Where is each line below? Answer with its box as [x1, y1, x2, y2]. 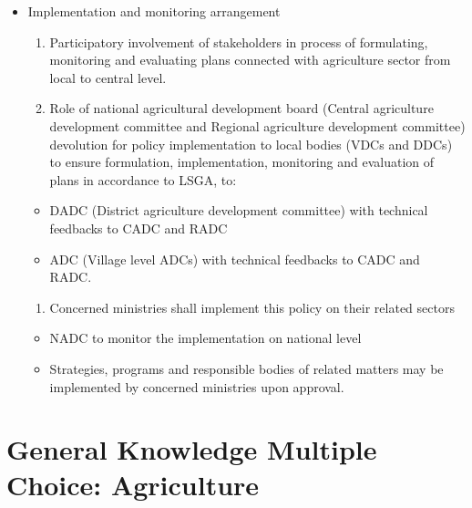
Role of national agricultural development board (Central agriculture [49, 98, 434, 118]
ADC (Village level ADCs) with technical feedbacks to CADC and [49, 249, 420, 268]
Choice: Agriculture [6, 466, 260, 503]
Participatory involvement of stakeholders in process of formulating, [49, 32, 428, 51]
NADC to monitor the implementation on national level [49, 328, 362, 347]
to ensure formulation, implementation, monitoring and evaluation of [49, 152, 435, 171]
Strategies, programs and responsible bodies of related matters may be [49, 358, 444, 378]
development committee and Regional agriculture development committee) [49, 116, 466, 135]
